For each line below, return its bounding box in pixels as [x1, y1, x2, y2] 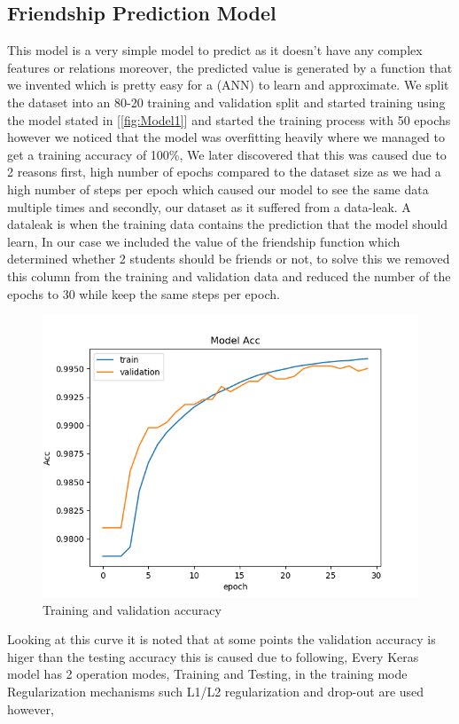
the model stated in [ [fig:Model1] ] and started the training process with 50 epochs [7, 110, 451, 129]
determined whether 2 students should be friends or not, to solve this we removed [7, 249, 450, 268]
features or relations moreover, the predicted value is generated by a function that [7, 58, 453, 76]
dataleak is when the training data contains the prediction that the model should [7, 215, 447, 233]
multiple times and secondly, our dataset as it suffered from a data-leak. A [7, 197, 411, 216]
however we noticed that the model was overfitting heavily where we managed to [7, 128, 446, 146]
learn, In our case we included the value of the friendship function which [7, 232, 401, 250]
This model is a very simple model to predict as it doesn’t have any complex [7, 41, 423, 59]
